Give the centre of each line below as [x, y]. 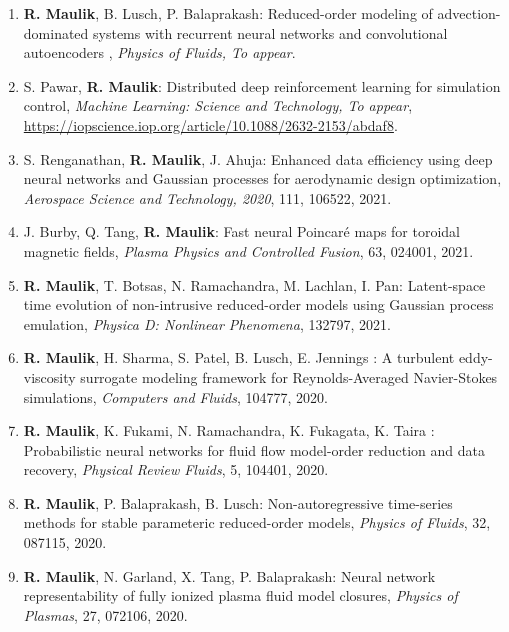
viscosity [49, 376]
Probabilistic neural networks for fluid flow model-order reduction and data [254, 449]
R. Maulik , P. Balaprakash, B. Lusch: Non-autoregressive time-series [238, 502]
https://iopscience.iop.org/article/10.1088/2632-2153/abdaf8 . [210, 124]
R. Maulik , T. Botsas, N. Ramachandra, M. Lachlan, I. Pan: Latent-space [254, 284]
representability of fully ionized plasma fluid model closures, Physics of [240, 595]
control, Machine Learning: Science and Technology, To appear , [218, 105]
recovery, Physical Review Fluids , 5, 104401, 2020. [176, 469]
